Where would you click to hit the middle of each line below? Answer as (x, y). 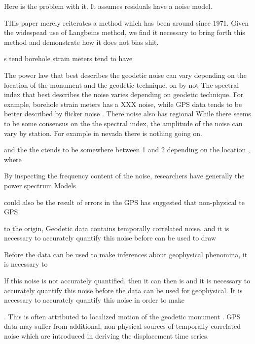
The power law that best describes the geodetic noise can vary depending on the (125, 75)
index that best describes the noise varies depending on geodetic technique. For (124, 94)
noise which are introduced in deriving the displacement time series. (107, 336)
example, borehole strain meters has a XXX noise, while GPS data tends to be (123, 104)
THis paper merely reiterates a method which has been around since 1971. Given (127, 22)
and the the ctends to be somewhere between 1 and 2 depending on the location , (127, 150)
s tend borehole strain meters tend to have (68, 58)
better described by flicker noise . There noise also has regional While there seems (127, 114)
